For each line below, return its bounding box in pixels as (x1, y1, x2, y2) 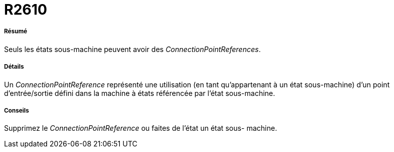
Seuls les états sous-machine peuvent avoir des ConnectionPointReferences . (4, 44, 261, 54)
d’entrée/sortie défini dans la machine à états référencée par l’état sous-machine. (4, 88, 275, 97)
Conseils (4, 107, 29, 114)
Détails (4, 63, 24, 71)
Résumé (4, 28, 27, 35)
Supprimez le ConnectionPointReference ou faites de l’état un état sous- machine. (4, 124, 277, 133)
